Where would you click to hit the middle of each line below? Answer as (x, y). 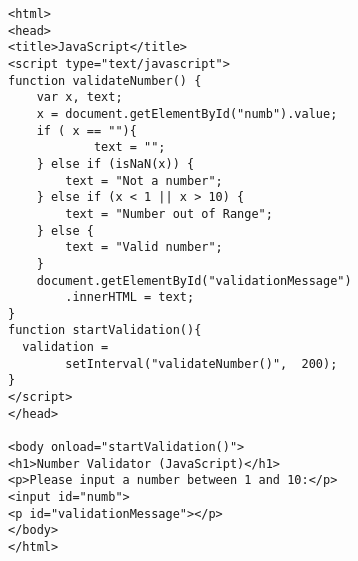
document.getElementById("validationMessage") (194, 280)
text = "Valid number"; (144, 247)
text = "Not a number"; (144, 180)
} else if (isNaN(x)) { (115, 163)
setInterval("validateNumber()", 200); (201, 363)
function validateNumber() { (105, 80)
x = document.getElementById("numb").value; (187, 113)
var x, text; (79, 97)
